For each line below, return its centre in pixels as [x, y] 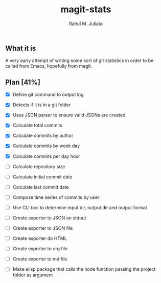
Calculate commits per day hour [46, 156]
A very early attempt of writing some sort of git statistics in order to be [79, 60]
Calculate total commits [38, 125]
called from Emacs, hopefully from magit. [49, 66]
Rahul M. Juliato [86, 24]
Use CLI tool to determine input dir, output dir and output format [80, 207]
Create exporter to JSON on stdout [49, 218]
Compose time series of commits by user [56, 197]
